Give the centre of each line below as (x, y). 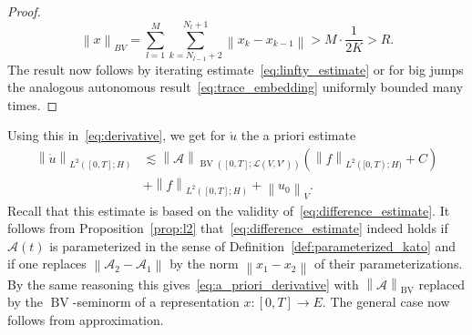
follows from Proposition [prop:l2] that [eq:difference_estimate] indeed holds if (228, 228)
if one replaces (47, 264)
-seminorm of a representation (156, 302)
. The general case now (386, 302)
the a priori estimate (298, 135)
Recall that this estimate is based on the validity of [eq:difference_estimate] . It (229, 210)
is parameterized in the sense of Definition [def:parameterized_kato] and (253, 245)
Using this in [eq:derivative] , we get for (117, 135)
